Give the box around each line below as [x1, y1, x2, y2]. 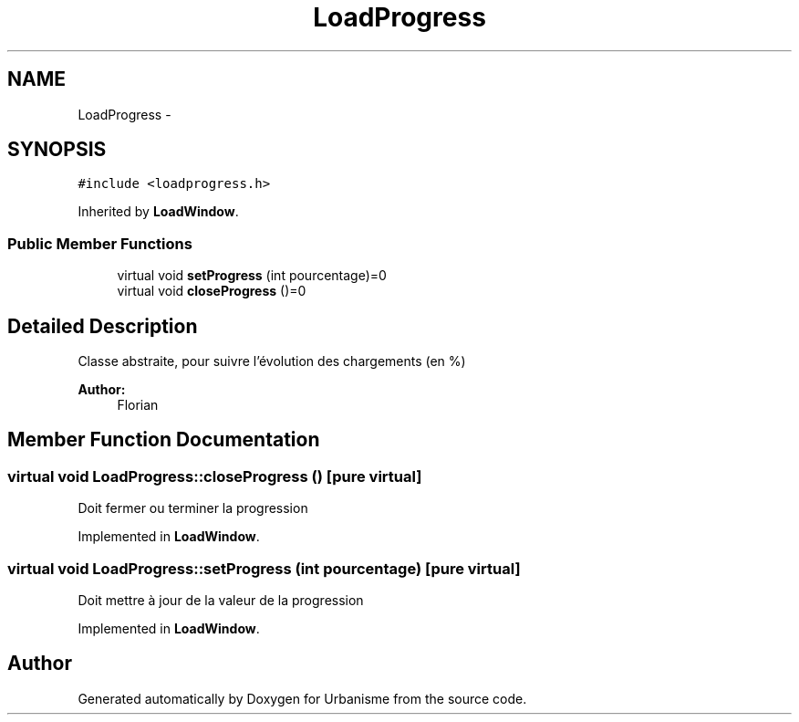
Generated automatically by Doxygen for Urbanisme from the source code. [78, 690, 527, 706]
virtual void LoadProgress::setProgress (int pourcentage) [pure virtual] [7, 559, 521, 578]
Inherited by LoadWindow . [78, 204, 239, 220]
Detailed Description [7, 314, 198, 338]
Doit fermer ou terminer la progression [78, 500, 308, 517]
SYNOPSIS [7, 138, 107, 162]
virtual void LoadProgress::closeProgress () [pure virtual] [7, 466, 422, 486]
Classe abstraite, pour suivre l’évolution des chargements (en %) [78, 353, 466, 370]
